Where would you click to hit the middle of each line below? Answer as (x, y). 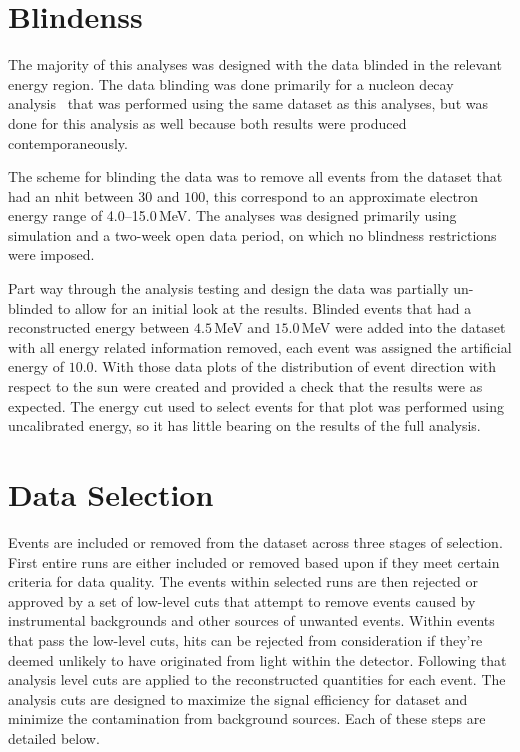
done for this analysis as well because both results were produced (207, 122)
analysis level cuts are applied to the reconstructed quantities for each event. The (257, 679)
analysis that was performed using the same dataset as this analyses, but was (248, 103)
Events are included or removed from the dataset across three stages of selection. (255, 541)
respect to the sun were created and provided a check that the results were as (245, 386)
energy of (36, 366)
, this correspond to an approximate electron (342, 195)
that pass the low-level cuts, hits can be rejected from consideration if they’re (245, 639)
